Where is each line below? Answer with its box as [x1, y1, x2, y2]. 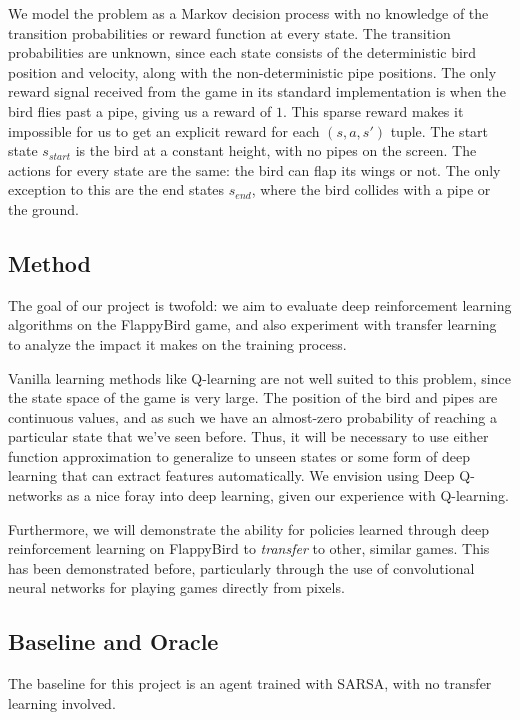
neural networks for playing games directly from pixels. [8, 577, 345, 598]
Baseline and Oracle [8, 626, 219, 657]
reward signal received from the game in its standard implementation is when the [8, 81, 506, 102]
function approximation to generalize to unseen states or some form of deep [8, 445, 471, 466]
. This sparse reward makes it [282, 100, 464, 121]
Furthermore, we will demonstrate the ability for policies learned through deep [8, 518, 489, 539]
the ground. [8, 198, 79, 219]
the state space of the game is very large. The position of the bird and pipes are [8, 387, 498, 408]
